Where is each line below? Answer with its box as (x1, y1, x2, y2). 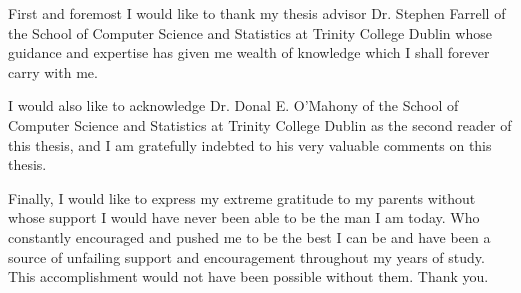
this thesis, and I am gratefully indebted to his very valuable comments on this (8, 134, 492, 155)
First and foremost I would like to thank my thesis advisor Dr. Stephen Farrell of (8, 3, 506, 23)
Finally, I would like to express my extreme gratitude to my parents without (8, 187, 476, 208)
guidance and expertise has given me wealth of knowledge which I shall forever (8, 42, 490, 63)
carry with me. (8, 61, 98, 82)
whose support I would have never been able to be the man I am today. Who (8, 207, 480, 228)
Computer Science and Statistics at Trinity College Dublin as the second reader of (8, 114, 512, 135)
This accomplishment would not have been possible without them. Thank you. (8, 266, 489, 287)
